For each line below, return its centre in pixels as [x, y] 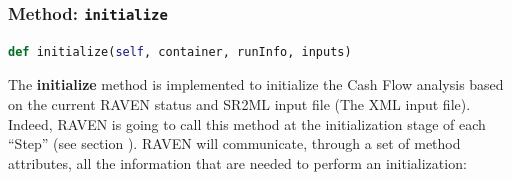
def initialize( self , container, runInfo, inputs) [180, 51]
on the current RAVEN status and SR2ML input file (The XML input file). [239, 103]
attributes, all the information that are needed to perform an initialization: [237, 162]
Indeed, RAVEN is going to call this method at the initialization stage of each [247, 123]
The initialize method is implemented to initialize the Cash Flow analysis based [256, 84]
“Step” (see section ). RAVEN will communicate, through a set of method [234, 143]
